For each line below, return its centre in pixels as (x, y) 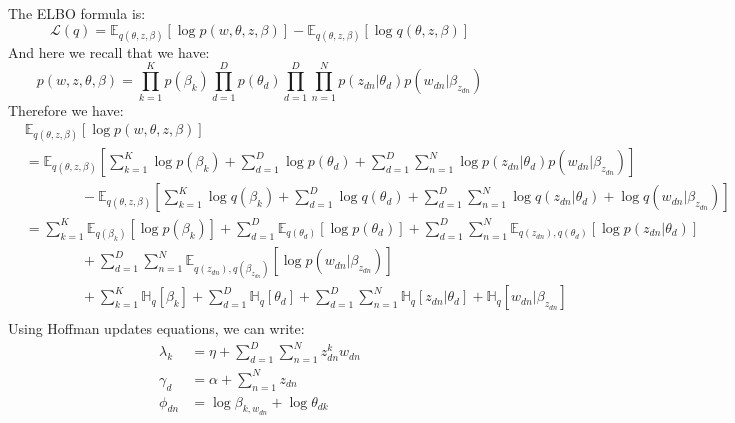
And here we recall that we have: (109, 51)
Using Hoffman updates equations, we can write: (156, 328)
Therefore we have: (66, 109)
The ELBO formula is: (77, 13)
